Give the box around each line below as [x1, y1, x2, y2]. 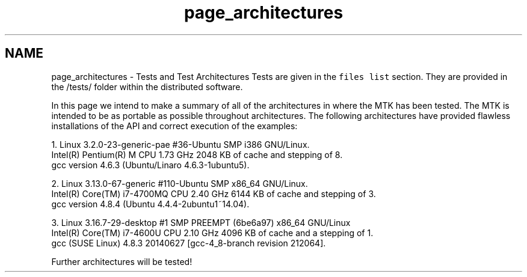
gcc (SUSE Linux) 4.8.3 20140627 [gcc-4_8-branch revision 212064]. [51, 237, 326, 248]
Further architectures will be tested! [51, 256, 193, 267]
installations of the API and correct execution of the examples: [51, 120, 298, 131]
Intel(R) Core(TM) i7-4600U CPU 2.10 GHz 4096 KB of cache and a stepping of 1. [51, 227, 374, 238]
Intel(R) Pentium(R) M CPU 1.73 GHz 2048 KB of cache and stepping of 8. [51, 149, 343, 160]
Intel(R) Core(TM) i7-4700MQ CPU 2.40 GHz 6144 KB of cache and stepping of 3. [51, 188, 376, 199]
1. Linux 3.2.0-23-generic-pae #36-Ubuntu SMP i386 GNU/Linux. [51, 139, 310, 150]
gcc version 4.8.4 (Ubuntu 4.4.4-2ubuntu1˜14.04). [51, 198, 250, 209]
